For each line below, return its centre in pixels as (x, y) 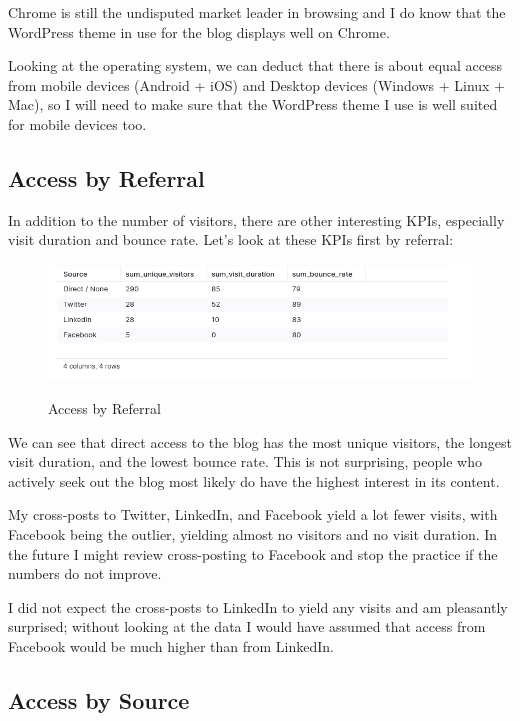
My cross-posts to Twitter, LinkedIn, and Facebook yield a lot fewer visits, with (253, 514)
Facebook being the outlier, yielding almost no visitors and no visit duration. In (253, 533)
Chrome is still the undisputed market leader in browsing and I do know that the (257, 12)
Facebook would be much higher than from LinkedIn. (171, 645)
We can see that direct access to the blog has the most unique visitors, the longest (260, 441)
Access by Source (99, 699)
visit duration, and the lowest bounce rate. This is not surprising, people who (245, 461)
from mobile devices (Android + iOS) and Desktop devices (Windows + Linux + (257, 84)
